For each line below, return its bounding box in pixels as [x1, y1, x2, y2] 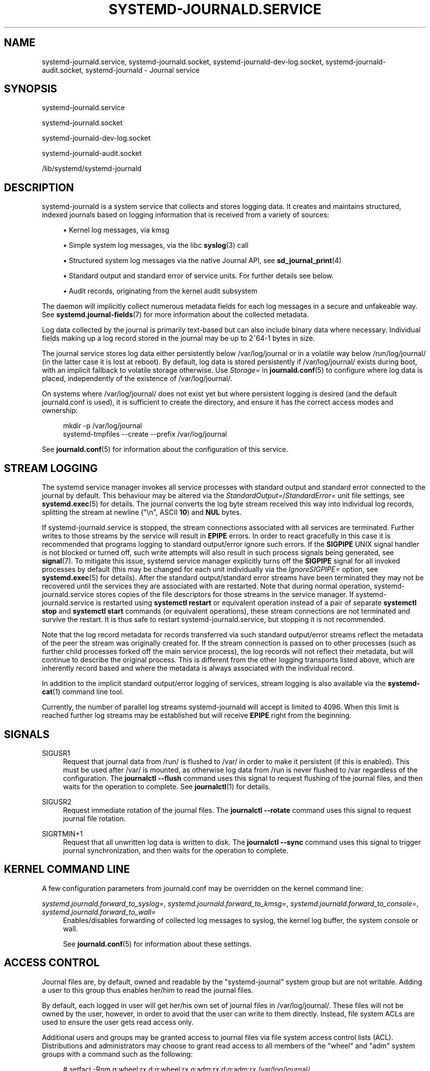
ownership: [42, 406, 78, 415]
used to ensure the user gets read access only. [42, 1017, 194, 1026]
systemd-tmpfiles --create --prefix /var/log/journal [63, 430, 227, 439]
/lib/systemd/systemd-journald [42, 164, 142, 173]
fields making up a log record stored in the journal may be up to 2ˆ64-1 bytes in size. [42, 334, 315, 343]
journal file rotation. [63, 814, 126, 823]
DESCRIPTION [4, 181, 74, 194]
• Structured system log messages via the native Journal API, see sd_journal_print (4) [63, 256, 342, 265]
